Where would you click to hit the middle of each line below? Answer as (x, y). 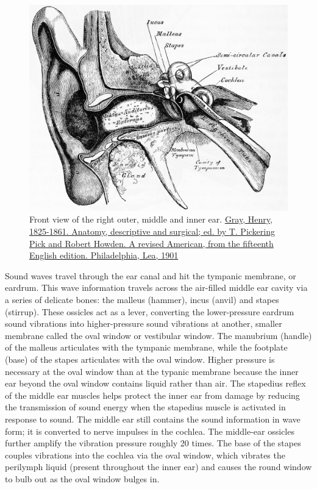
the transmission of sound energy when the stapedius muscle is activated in (145, 407)
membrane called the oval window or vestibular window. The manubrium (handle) (158, 335)
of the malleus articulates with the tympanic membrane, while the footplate (146, 347)
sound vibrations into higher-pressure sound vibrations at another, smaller (144, 323)
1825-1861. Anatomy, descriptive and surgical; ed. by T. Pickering (152, 231)
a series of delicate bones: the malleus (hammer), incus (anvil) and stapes (142, 300)
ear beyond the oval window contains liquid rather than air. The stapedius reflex (155, 383)
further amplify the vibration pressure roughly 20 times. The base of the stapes (153, 443)
